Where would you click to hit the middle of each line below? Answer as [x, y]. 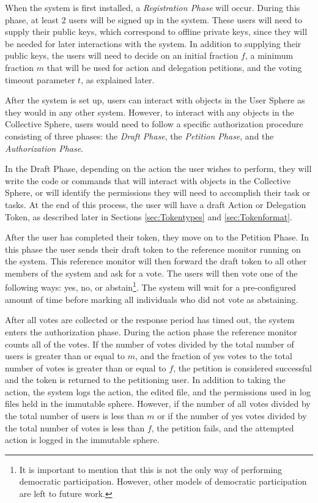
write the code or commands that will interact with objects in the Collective [148, 180]
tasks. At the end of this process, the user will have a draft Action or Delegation [156, 204]
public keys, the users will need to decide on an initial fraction [122, 55]
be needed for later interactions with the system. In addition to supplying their [153, 43]
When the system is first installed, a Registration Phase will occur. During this [153, 7]
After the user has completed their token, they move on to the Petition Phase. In [157, 237]
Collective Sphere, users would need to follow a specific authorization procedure [154, 124]
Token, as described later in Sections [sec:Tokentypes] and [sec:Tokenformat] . [149, 216]
